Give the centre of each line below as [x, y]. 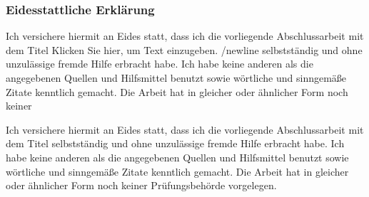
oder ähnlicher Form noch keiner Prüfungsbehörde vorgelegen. [141, 185]
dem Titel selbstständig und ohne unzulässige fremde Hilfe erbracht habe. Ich [175, 143]
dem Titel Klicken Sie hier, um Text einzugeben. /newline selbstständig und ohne [184, 49]
